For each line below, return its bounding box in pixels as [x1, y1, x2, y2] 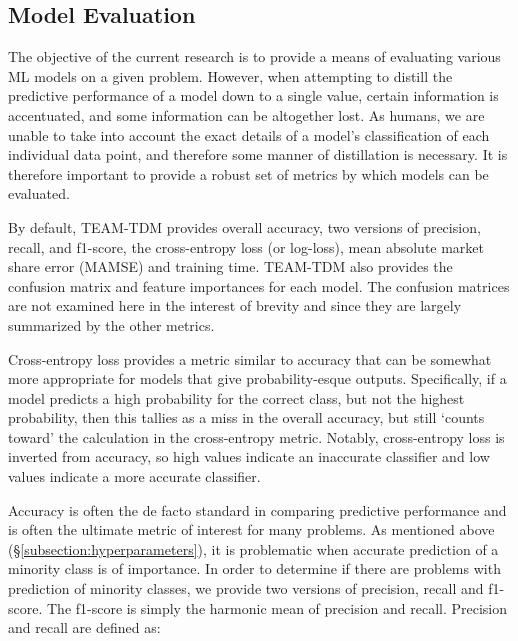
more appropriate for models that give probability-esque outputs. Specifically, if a [8, 368, 507, 389]
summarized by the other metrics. [8, 314, 215, 335]
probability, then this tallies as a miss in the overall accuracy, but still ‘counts [8, 407, 485, 428]
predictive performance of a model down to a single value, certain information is [8, 85, 499, 106]
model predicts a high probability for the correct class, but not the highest [8, 387, 465, 408]
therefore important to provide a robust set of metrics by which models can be [8, 163, 489, 184]
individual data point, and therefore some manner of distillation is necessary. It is [8, 144, 508, 165]
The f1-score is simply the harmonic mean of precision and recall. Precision [46, 597, 508, 618]
